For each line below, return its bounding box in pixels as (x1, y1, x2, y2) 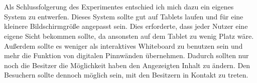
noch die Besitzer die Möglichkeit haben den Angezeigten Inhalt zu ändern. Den (4, 60, 250, 70)
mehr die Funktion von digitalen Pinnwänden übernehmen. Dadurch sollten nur (4, 50, 249, 61)
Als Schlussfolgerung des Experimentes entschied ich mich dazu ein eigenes (4, 1, 234, 12)
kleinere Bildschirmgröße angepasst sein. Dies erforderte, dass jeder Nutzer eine (4, 21, 248, 31)
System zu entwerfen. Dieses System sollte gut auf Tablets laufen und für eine (4, 11, 243, 21)
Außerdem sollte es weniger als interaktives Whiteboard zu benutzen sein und (4, 40, 243, 51)
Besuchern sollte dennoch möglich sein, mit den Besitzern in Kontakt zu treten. (4, 70, 248, 80)
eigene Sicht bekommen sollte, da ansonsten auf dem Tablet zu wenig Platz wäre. (4, 30, 254, 41)
